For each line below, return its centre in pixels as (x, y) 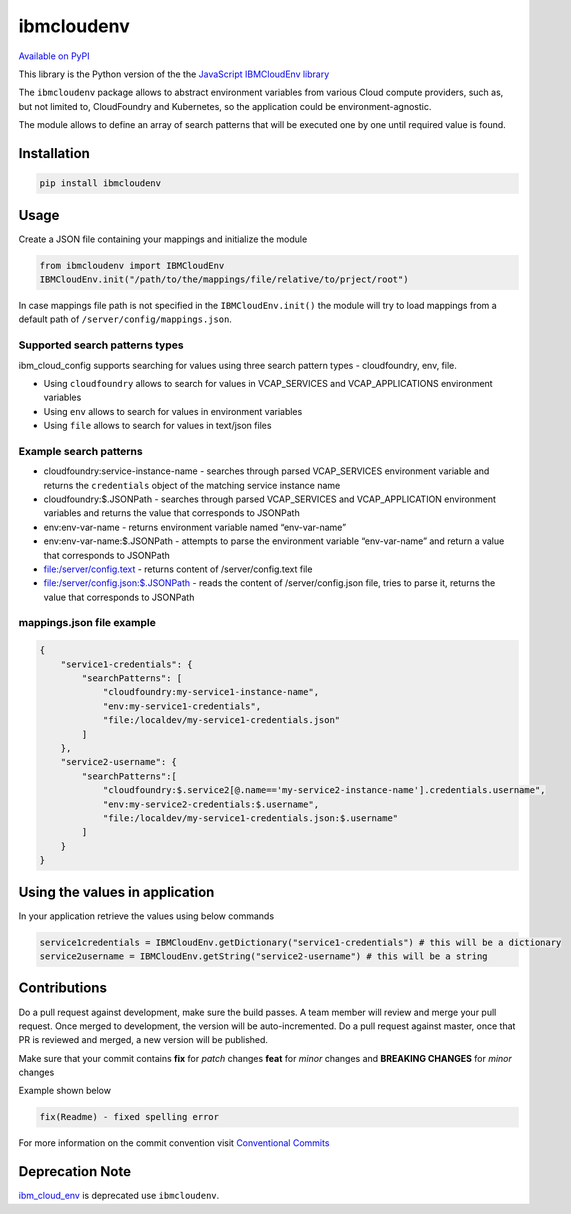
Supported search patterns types (101, 345)
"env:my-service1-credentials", (182, 706)
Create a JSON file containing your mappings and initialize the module (163, 239)
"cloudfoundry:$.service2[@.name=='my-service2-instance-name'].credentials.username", (324, 790)
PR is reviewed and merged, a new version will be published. (143, 1040)
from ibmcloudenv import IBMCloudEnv (132, 265)
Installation (54, 153)
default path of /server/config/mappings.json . (125, 319)
